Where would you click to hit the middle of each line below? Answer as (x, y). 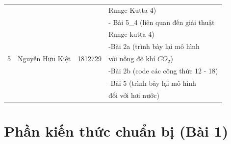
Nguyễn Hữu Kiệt (44, 59)
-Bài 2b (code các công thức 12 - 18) (163, 70)
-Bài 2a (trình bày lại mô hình (154, 46)
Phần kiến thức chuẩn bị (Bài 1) (116, 131)
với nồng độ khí (132, 59)
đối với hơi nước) (134, 95)
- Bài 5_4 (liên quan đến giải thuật (162, 22)
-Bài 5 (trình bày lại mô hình (152, 83)
